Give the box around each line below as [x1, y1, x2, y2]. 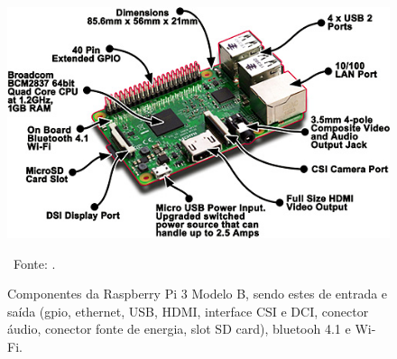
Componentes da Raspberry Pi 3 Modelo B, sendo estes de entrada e [7, 284, 388, 303]
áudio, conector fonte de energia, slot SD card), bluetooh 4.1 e [7, 319, 351, 338]
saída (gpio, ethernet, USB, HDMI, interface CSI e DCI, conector [7, 301, 369, 320]
